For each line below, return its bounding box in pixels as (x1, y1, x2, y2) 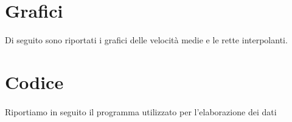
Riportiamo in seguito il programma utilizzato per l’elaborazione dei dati (5, 105, 277, 118)
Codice (5, 69, 64, 94)
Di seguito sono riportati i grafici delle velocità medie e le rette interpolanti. (5, 34, 288, 46)
